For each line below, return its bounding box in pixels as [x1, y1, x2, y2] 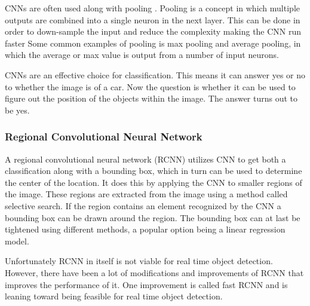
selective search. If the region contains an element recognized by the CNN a [5, 199, 281, 212]
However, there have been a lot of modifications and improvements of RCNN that [5, 266, 304, 279]
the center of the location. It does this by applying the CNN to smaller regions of [5, 176, 302, 188]
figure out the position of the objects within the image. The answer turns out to [5, 92, 298, 105]
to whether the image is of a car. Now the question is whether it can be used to [5, 80, 296, 93]
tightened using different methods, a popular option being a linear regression [5, 223, 286, 235]
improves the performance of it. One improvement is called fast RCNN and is [5, 278, 288, 290]
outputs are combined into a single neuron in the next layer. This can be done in [5, 13, 300, 26]
